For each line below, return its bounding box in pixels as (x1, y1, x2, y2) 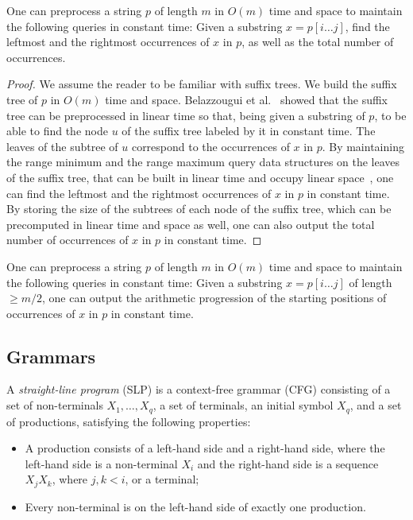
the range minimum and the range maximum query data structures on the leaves (6, 153, 400, 170)
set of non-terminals (6, 397, 103, 413)
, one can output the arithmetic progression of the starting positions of (41, 289, 387, 306)
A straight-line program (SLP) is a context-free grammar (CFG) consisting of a (6, 381, 391, 398)
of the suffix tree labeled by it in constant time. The (122, 122, 376, 139)
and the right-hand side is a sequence (197, 455, 379, 471)
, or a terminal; (125, 471, 199, 487)
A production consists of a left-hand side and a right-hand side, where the (25, 440, 385, 456)
